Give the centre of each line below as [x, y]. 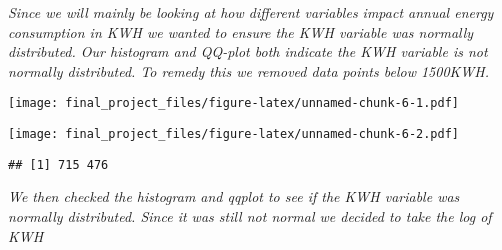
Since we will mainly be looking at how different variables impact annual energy [251, 12]
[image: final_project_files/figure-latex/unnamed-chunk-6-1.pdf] [234, 103]
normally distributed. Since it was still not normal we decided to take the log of [250, 215]
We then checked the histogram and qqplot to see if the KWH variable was [234, 196]
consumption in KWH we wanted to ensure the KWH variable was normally [241, 31]
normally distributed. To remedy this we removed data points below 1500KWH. [249, 70]
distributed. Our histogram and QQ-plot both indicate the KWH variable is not [248, 51]
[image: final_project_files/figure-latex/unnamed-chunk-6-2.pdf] [234, 134]
